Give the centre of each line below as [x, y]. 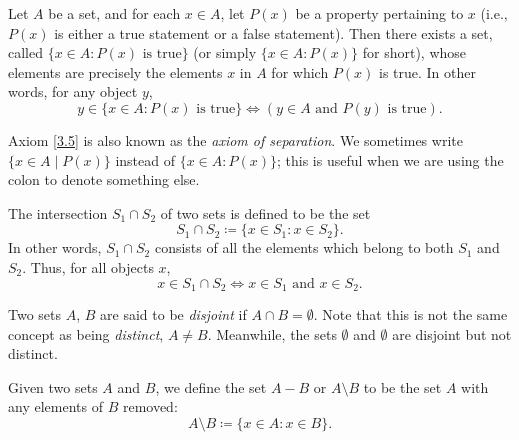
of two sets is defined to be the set [265, 212]
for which [300, 71]
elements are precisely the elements [115, 71]
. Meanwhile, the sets [272, 333]
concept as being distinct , [86, 333]
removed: [150, 406]
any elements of [55, 406]
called [25, 52]
